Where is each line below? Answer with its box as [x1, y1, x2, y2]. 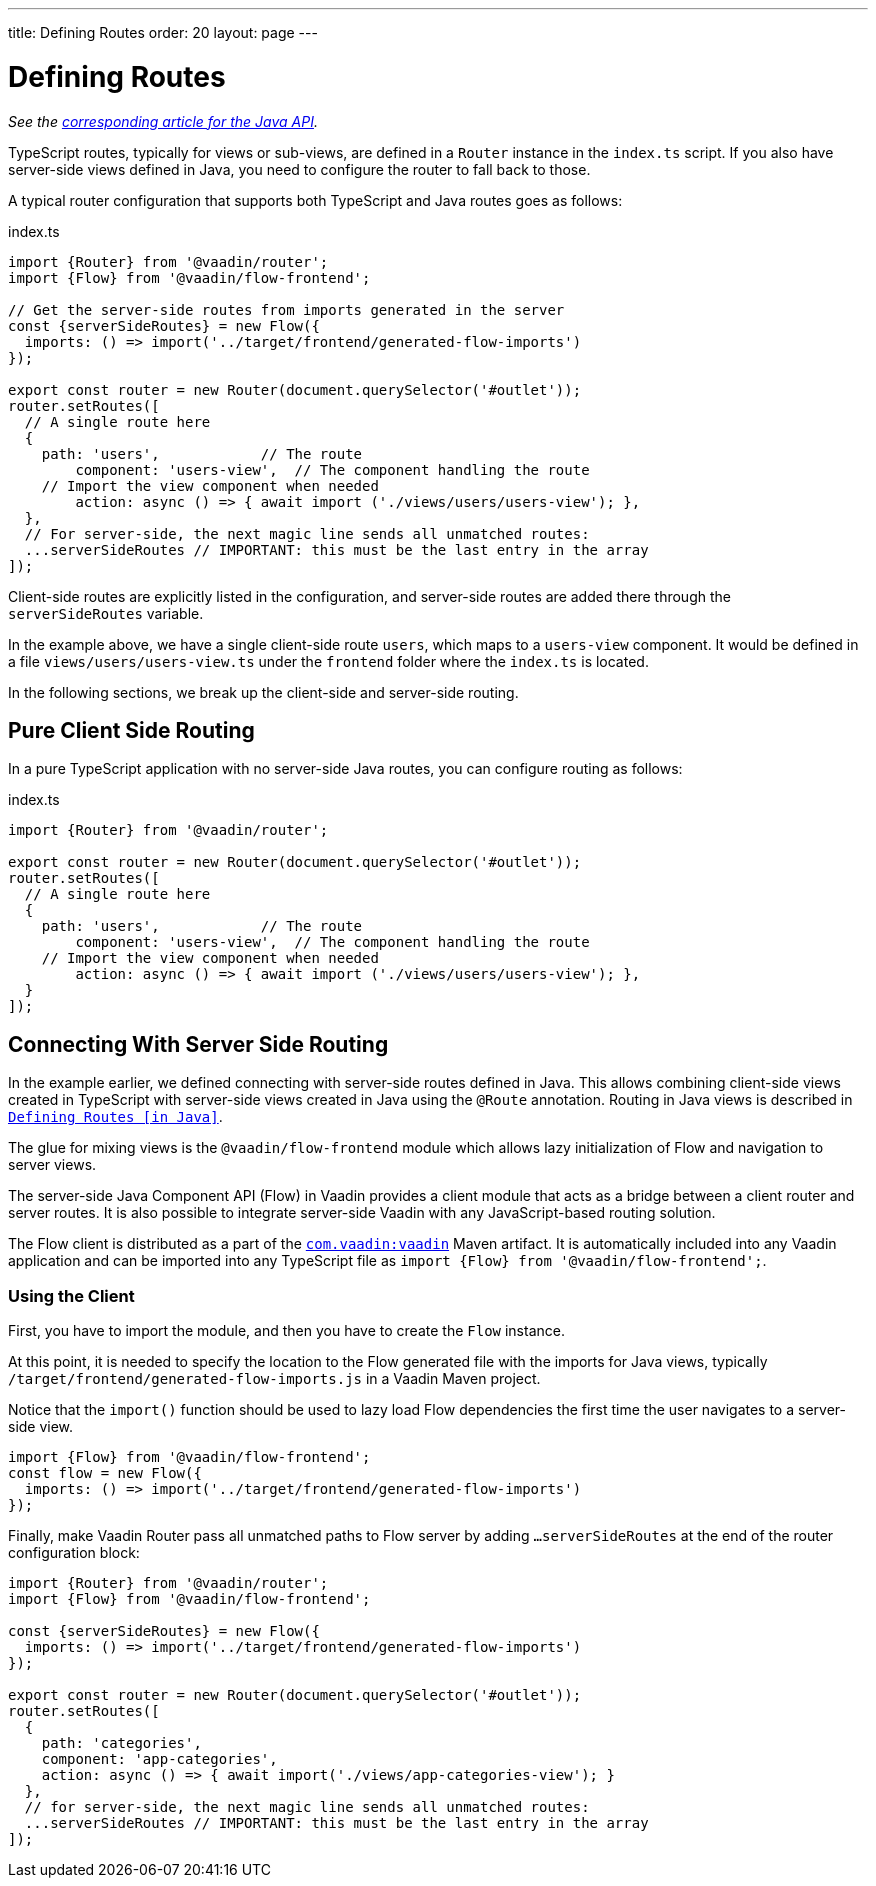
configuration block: [8, 1543, 140, 1561]
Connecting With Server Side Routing [8, 1031, 389, 1057]
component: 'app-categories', [41, 1750, 278, 1767]
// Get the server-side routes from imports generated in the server [8, 301, 565, 318]
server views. [8, 1156, 97, 1174]
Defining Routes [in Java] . [8, 1108, 223, 1126]
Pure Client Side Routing [8, 717, 255, 743]
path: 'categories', [41, 1734, 202, 1751]
